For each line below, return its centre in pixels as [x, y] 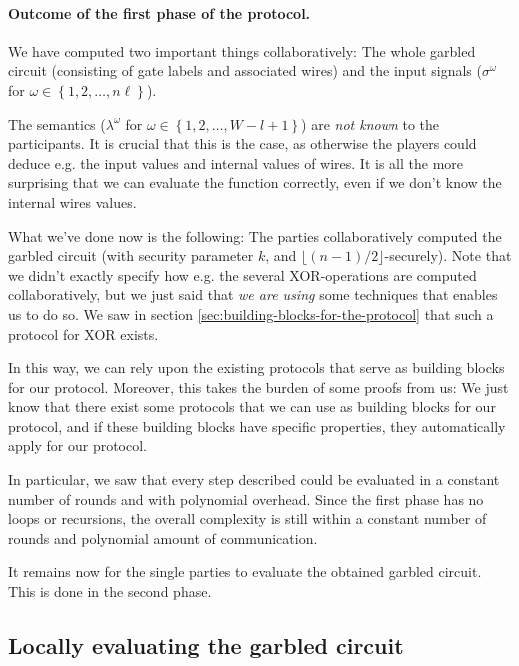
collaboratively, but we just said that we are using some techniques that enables [253, 294]
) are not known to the [370, 123]
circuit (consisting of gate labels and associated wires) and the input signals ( [245, 70]
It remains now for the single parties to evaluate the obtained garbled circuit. [245, 571]
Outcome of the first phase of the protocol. [159, 12]
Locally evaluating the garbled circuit [206, 645]
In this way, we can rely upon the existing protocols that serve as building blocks [256, 367]
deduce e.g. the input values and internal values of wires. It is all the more [236, 162]
